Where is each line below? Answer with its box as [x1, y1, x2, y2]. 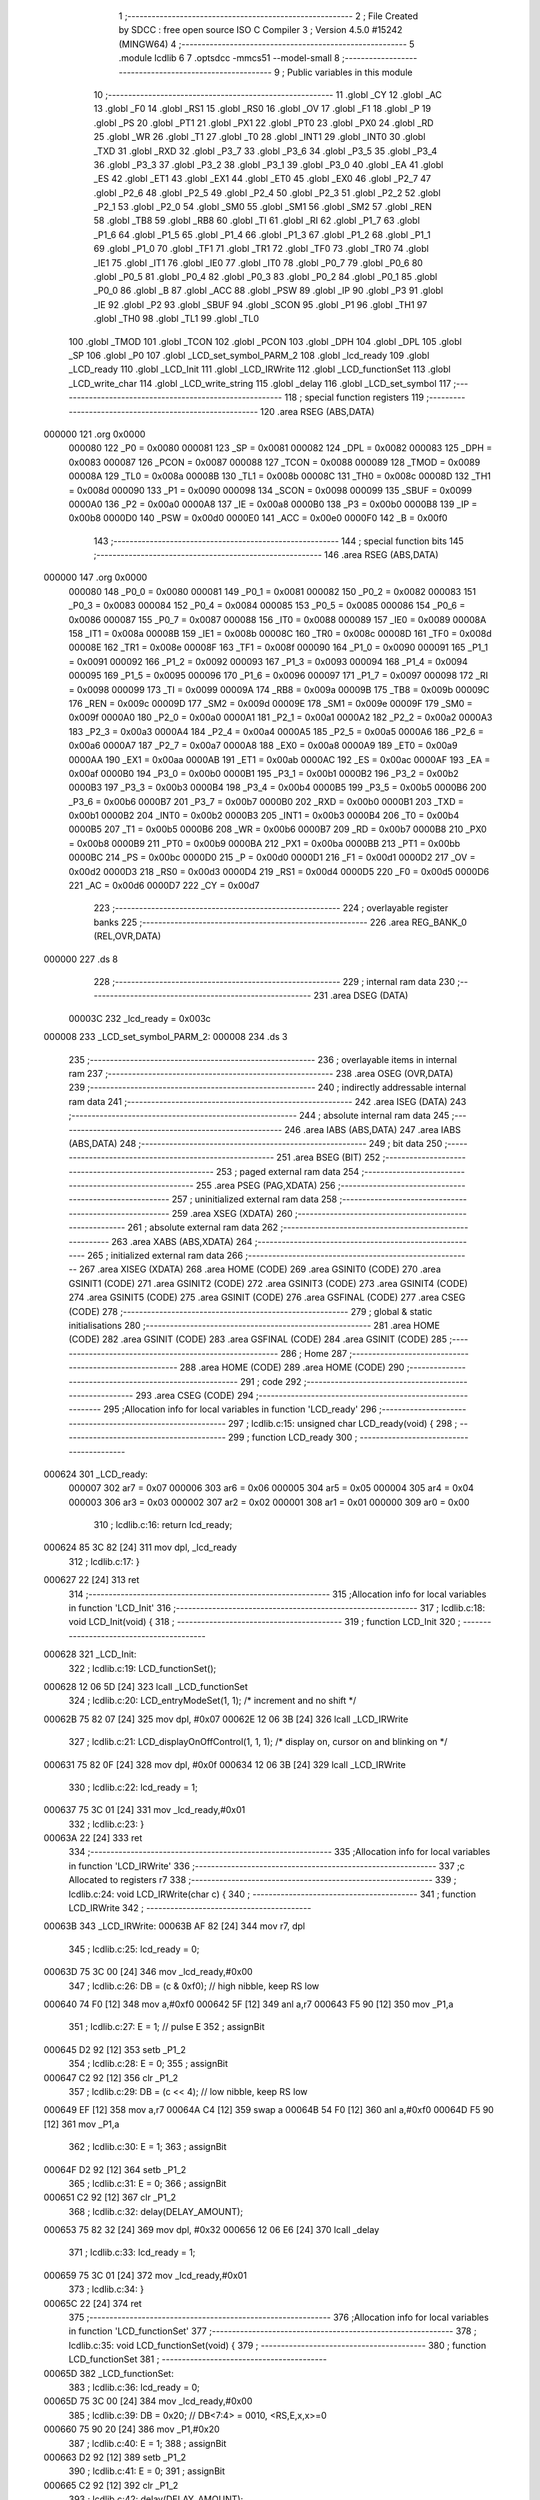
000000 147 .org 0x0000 [43, 571, 148, 584]
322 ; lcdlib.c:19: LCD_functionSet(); [68, 1662, 217, 1674]
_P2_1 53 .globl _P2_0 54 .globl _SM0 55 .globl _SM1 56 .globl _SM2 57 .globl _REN [93, 201, 432, 213]
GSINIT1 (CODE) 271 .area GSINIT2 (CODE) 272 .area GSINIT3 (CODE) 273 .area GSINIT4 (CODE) [68, 1277, 469, 1289]
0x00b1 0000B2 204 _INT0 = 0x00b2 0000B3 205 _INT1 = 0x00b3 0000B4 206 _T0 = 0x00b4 [68, 810, 460, 822]
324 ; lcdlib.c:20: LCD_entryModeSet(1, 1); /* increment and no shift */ [68, 1695, 357, 1707]
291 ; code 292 [240, 1375, 302, 1387]
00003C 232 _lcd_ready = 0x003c [68, 1012, 212, 1024]
